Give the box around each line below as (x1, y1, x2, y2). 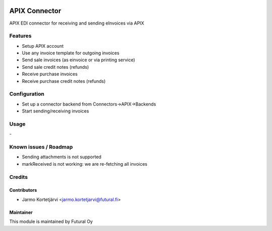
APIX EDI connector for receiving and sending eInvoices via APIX (9, 20, 145, 26)
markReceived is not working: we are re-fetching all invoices (22, 161, 148, 167)
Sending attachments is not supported (22, 154, 102, 160)
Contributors (9, 187, 37, 193)
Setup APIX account (22, 43, 64, 49)
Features (9, 33, 32, 40)
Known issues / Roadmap (9, 144, 73, 151)
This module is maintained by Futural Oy (9, 218, 93, 224)
